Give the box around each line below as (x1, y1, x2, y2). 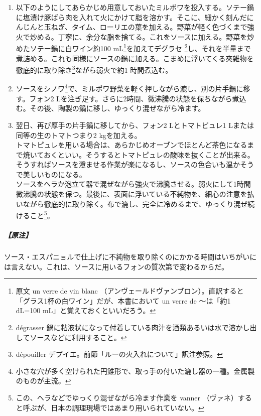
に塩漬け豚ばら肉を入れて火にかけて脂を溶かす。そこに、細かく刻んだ (16, 12, 247, 22)
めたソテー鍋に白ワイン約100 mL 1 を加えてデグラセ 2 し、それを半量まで (16, 42, 251, 54)
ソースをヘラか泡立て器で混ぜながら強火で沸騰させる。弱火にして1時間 (16, 179, 251, 189)
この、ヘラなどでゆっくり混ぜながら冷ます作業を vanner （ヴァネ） (16, 392, 238, 402)
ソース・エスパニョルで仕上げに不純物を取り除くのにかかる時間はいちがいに (4, 251, 257, 262)
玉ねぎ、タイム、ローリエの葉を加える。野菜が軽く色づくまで (44, 22, 247, 32)
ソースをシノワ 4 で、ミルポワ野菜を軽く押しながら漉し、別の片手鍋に (16, 82, 243, 94)
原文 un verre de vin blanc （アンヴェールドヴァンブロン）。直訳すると (16, 286, 244, 296)
